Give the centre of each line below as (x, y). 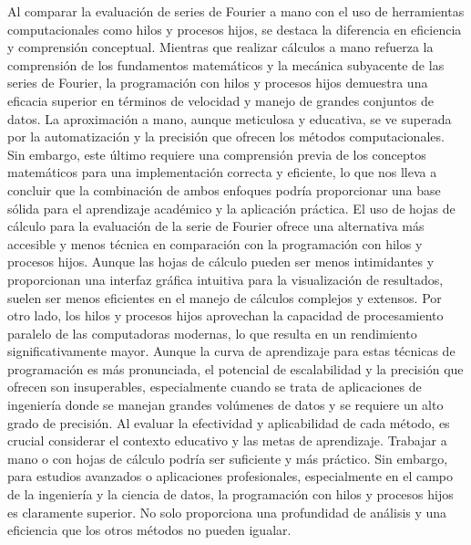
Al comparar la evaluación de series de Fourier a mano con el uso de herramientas (236, 11)
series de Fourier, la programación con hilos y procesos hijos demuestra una (218, 83)
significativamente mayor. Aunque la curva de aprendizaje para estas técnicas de (231, 351)
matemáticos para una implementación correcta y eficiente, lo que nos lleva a (222, 172)
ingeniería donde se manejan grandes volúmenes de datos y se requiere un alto (225, 405)
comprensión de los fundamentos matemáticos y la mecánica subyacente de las (226, 64)
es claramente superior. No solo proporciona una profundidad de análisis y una (227, 512)
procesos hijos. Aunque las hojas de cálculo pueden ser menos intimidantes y (221, 262)
